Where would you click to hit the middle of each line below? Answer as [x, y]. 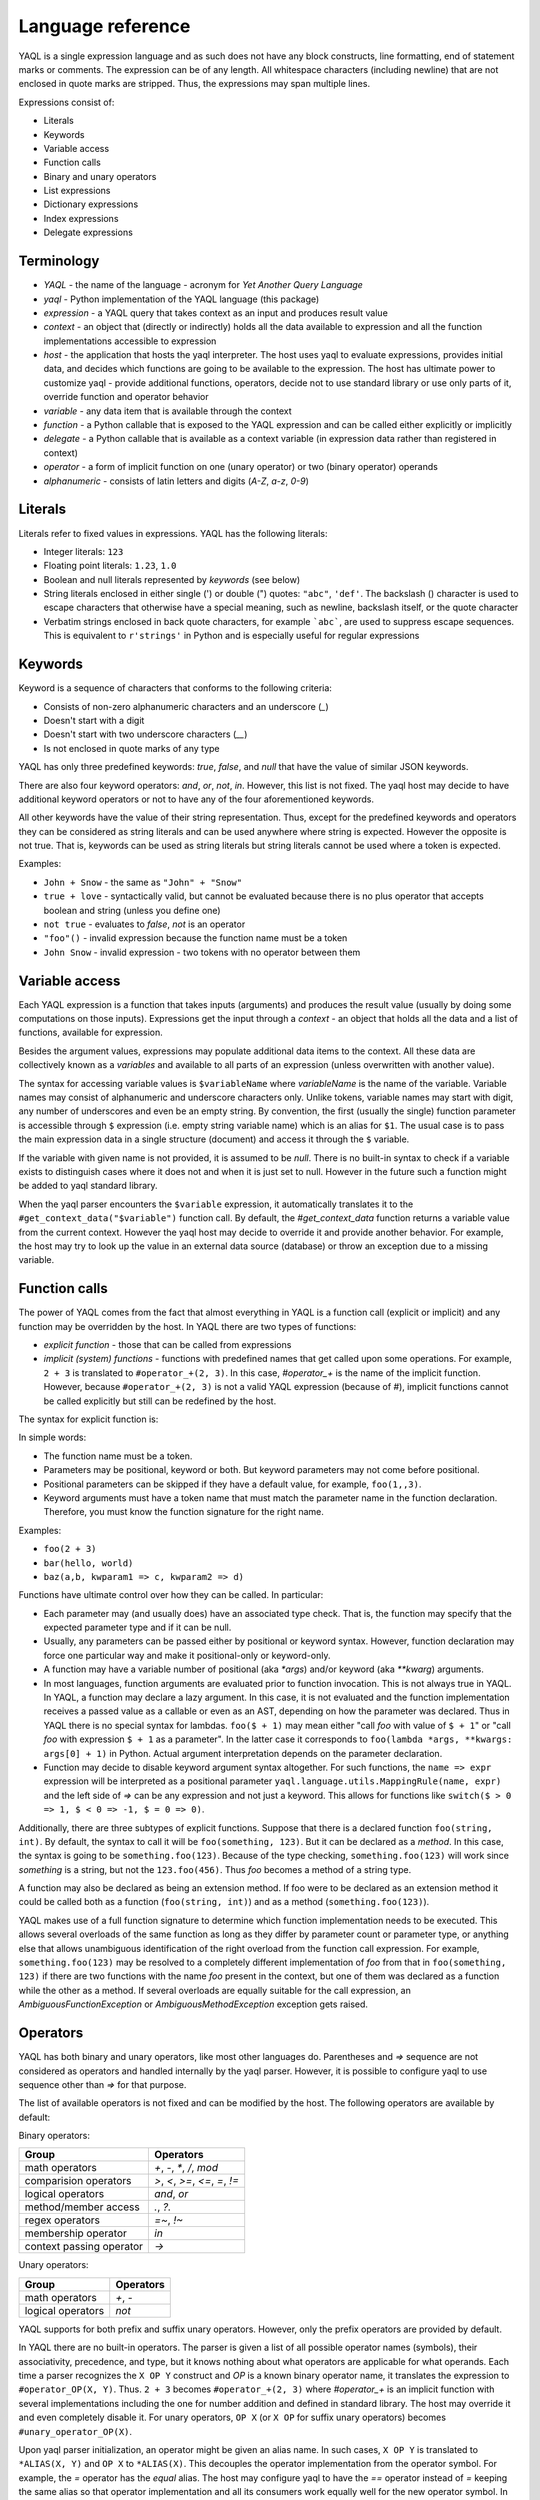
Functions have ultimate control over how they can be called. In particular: [171, 1595]
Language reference [104, 26]
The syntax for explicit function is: [88, 1419]
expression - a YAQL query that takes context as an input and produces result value [216, 312]
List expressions [77, 191]
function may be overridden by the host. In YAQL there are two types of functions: [187, 1326]
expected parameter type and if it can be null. [137, 1627]
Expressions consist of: [66, 102]
